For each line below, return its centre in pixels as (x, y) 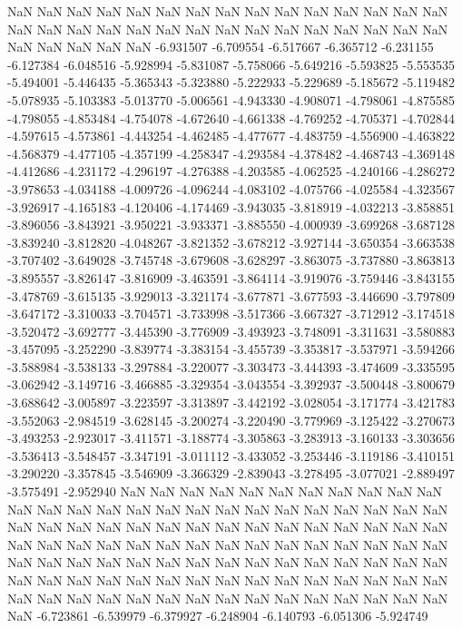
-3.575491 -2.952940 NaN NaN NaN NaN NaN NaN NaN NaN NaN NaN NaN (225, 491)
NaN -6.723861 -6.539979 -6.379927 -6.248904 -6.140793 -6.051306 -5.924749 (218, 616)
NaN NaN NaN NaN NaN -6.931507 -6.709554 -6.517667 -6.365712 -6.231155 (221, 47)
